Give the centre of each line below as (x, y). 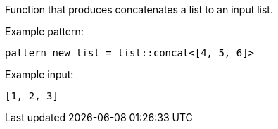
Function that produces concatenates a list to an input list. (139, 10)
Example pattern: (44, 31)
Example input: (39, 74)
